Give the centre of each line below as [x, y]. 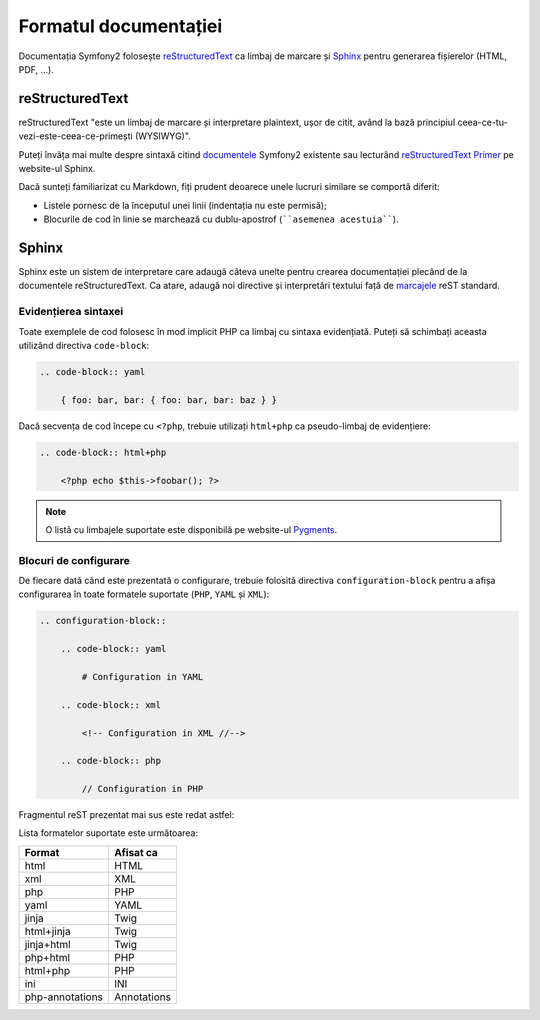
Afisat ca [136, 852]
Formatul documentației [120, 26]
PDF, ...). [36, 69]
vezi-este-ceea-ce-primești [76, 136]
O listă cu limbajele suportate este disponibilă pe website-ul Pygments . [191, 529]
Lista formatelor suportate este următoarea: [108, 833]
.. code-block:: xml [111, 704]
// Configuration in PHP [142, 789]
